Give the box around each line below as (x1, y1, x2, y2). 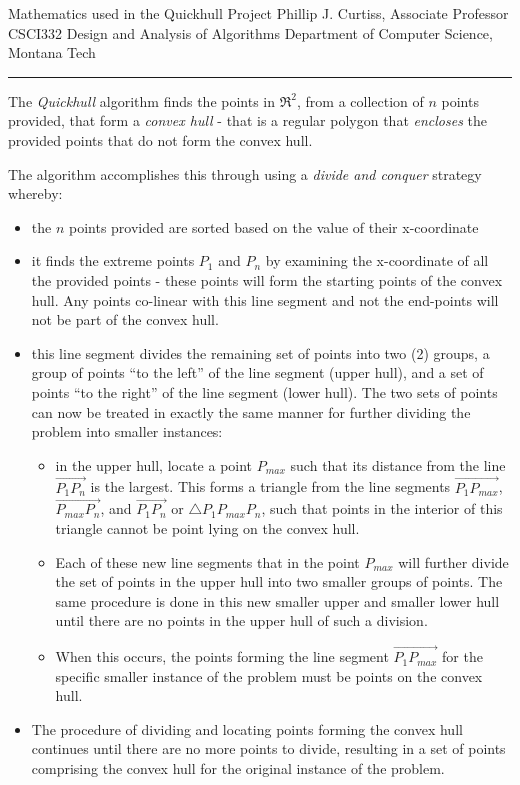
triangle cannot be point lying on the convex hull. (55, 517, 360, 538)
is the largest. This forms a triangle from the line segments (90, 476, 451, 497)
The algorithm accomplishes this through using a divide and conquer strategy (8, 163, 482, 184)
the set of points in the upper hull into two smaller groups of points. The (55, 571, 503, 592)
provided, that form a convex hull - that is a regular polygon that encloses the (8, 110, 488, 131)
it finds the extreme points (31, 250, 195, 271)
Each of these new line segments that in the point (55, 551, 360, 572)
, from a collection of (296, 90, 424, 111)
